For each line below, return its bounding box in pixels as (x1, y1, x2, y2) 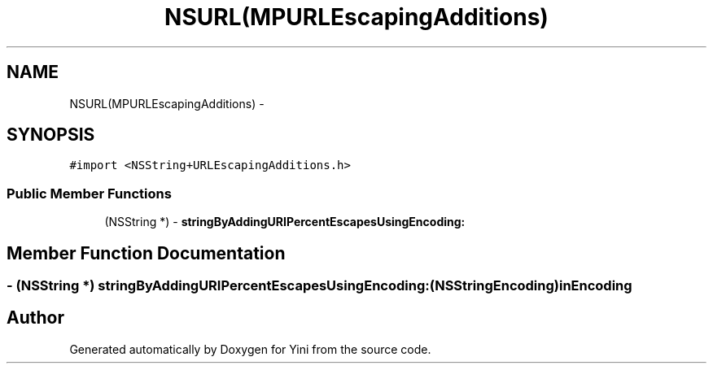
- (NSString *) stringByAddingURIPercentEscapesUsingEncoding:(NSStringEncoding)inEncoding (7, 277, 632, 294)
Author (7, 307, 64, 329)
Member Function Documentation (7, 242, 286, 263)
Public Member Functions (7, 185, 172, 202)
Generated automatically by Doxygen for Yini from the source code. (69, 342, 431, 356)
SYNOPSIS (7, 124, 95, 146)
